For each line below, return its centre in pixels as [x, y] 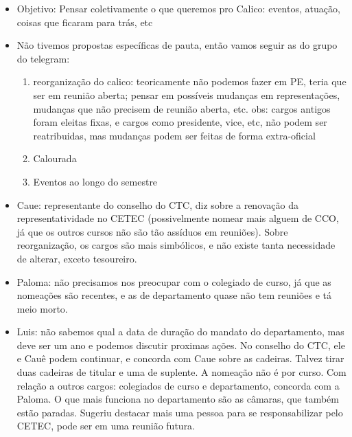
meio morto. [42, 308]
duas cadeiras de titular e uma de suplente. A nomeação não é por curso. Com [181, 372]
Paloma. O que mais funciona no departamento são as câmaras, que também [178, 399]
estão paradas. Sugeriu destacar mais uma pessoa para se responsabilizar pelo [180, 412]
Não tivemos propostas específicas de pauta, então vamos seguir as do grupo [177, 45]
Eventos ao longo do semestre [95, 181]
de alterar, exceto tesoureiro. [77, 258]
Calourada [55, 158]
